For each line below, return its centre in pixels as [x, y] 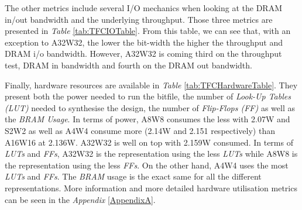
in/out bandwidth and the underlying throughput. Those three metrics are [139, 19]
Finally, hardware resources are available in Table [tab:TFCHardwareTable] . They [151, 85]
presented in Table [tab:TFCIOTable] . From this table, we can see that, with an [148, 31]
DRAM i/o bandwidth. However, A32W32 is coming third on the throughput [143, 54]
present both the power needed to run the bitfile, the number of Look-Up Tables [148, 96]
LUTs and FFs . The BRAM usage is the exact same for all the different [133, 176]
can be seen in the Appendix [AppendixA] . [80, 199]
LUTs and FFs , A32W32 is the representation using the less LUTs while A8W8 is [151, 154]
